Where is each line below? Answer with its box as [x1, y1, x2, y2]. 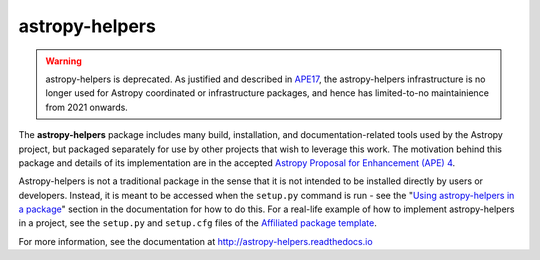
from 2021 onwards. [45, 101, 129, 113]
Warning [45, 55, 82, 67]
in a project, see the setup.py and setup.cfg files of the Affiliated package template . [18, 217, 377, 229]
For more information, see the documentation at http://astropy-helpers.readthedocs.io [18, 235, 374, 247]
